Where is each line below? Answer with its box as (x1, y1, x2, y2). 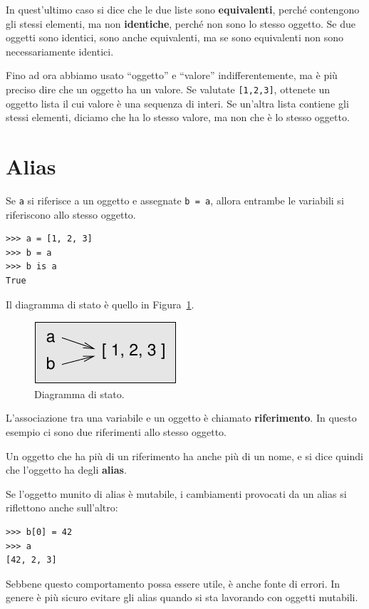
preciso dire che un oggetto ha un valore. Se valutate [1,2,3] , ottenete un (6, 81, 331, 96)
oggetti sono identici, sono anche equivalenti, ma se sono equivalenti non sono (6, 30, 344, 45)
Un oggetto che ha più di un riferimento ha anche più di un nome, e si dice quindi (6, 448, 363, 463)
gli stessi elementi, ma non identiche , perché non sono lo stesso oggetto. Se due (6, 16, 355, 31)
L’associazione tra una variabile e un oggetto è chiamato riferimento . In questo (6, 410, 357, 425)
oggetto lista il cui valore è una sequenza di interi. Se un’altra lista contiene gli (6, 95, 349, 110)
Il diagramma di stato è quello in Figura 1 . (6, 296, 194, 311)
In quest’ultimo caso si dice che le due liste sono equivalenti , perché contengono (6, 2, 360, 16)
